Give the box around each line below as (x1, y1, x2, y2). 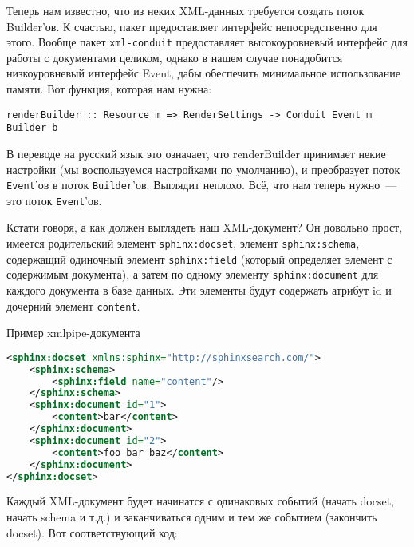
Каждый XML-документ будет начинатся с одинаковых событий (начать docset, (6, 493, 394, 509)
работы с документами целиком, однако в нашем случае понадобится (6, 49, 343, 65)
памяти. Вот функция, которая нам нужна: (6, 81, 212, 97)
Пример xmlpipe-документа (6, 324, 140, 341)
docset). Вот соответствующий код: (6, 524, 178, 541)
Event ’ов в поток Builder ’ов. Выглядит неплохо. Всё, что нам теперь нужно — (6, 176, 397, 193)
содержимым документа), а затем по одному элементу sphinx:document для (6, 266, 379, 283)
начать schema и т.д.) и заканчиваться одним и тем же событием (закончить (6, 509, 377, 525)
